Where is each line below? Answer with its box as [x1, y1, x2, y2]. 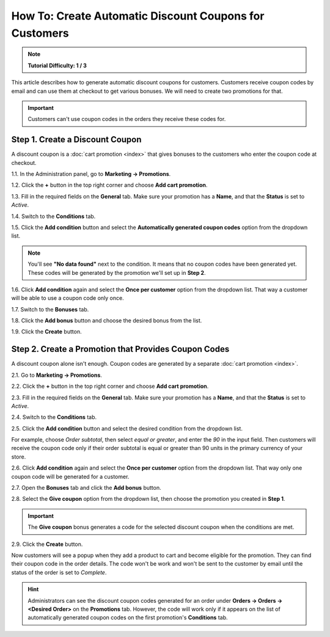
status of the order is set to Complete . [11, 569, 107, 576]
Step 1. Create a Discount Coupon [11, 134, 142, 145]
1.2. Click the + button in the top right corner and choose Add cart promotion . [11, 181, 208, 189]
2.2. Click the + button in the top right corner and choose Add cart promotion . [11, 382, 209, 390]
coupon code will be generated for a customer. [11, 473, 130, 480]
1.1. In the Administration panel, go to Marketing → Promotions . [11, 170, 171, 177]
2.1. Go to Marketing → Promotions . [11, 371, 102, 379]
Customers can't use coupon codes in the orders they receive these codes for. [28, 115, 226, 123]
